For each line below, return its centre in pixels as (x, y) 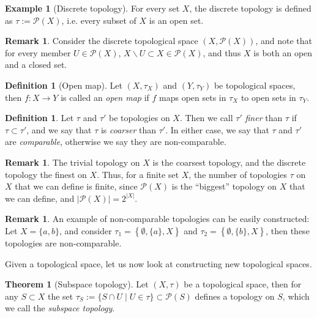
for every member (38, 52)
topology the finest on (46, 174)
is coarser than (129, 129)
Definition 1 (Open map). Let (64, 85)
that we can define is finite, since (76, 186)
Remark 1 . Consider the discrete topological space (102, 41)
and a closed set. (36, 65)
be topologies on (140, 118)
